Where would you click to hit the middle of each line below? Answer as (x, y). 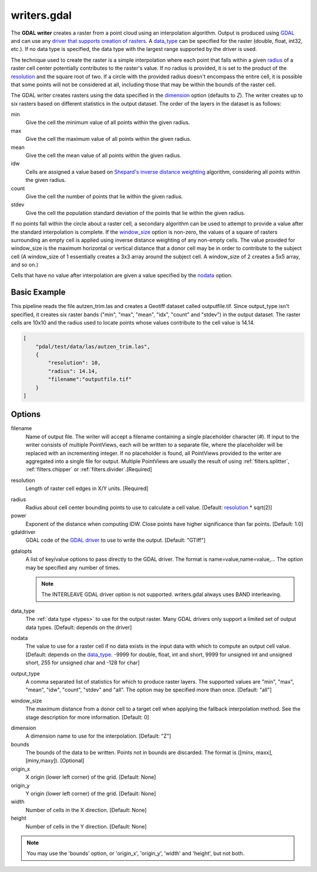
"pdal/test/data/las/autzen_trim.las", (93, 347)
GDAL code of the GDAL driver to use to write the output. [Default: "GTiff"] (115, 540)
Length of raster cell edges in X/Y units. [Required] (87, 489)
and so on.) (25, 265)
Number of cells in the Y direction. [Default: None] (86, 826)
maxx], (264, 753)
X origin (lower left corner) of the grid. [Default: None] (91, 777)
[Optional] (72, 761)
